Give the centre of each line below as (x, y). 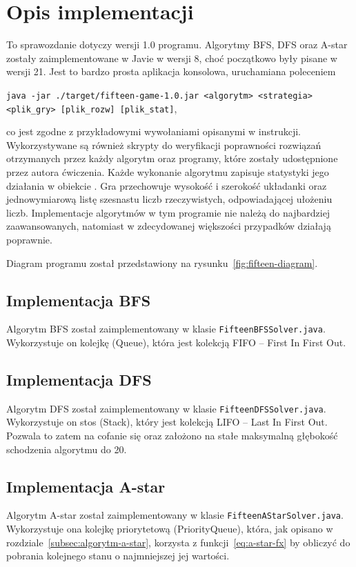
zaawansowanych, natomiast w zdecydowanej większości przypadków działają (169, 226)
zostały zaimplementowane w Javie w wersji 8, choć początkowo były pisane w (172, 58)
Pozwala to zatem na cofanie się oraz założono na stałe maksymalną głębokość (172, 436)
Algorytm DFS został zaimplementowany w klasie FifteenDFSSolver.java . (166, 408)
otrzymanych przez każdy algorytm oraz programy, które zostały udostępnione (172, 158)
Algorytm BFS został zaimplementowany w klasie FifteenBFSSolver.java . (166, 329)
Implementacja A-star (86, 486)
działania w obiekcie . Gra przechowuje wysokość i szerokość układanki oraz (167, 185)
